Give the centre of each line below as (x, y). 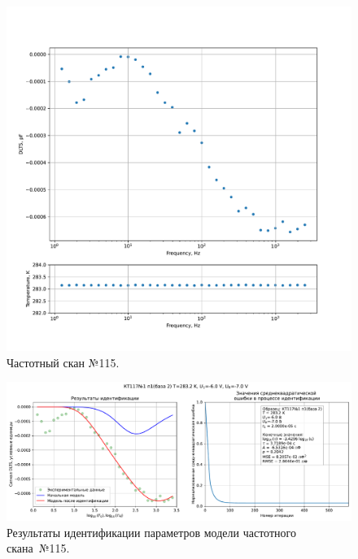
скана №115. (38, 548)
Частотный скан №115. (63, 362)
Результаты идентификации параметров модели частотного (151, 532)
